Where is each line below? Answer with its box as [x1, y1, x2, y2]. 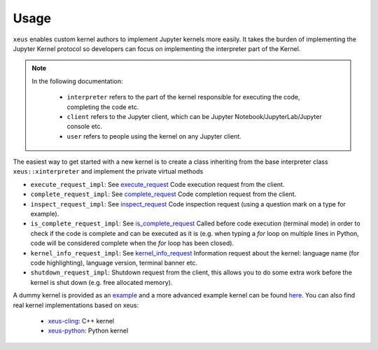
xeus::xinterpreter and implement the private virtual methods [13, 167, 204, 176]
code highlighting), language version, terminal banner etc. [30, 258, 197, 267]
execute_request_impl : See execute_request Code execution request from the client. [30, 180, 285, 188]
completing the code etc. [66, 102, 139, 111]
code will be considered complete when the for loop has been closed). [30, 239, 234, 248]
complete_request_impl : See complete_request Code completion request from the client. [30, 190, 297, 199]
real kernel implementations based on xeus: [13, 301, 139, 309]
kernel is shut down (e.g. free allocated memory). [30, 278, 173, 286]
